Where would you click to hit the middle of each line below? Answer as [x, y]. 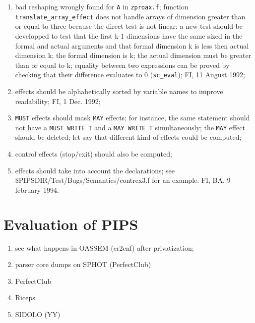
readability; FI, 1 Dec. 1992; [58, 101]
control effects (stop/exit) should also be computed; [94, 154]
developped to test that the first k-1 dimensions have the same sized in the [129, 35]
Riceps [25, 297]
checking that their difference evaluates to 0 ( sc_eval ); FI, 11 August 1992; [130, 75]
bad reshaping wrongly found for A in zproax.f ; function [102, 6]
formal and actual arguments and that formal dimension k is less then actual [132, 45]
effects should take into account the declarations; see [95, 170]
